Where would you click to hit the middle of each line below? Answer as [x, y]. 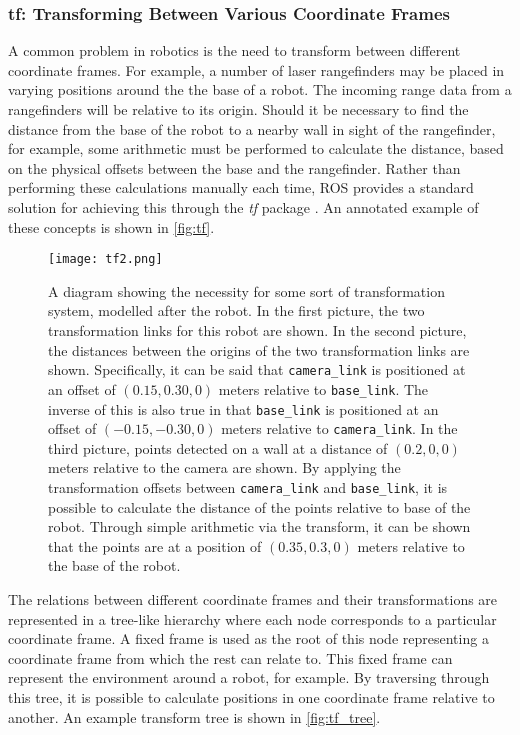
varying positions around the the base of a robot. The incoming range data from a [260, 89]
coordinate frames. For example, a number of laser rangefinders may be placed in [256, 69]
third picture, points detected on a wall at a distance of [218, 447]
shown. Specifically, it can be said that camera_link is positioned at [257, 369]
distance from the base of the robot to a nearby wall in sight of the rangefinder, [252, 128]
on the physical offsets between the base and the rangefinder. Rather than [234, 167]
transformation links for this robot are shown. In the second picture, [257, 330]
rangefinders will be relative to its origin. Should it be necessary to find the [238, 109]
